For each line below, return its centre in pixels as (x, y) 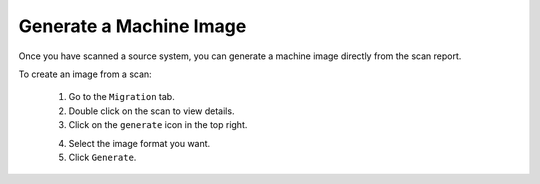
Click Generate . (102, 157)
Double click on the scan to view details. (151, 111)
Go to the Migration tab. (121, 97)
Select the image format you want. (139, 143)
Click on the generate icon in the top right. (158, 125)
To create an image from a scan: (85, 74)
